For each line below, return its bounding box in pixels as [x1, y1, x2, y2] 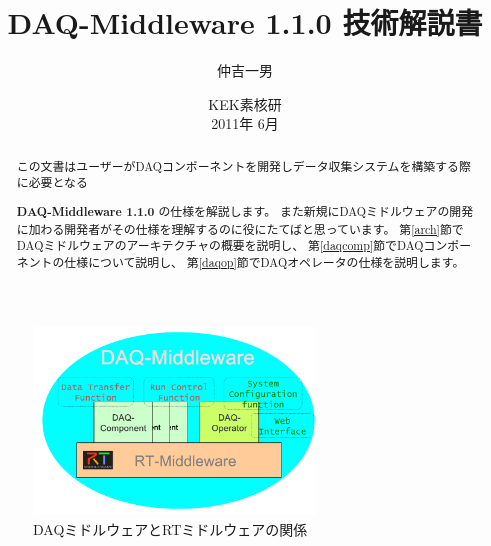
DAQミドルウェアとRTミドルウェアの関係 [33, 518, 308, 539]
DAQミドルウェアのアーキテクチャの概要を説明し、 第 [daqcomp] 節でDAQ [16, 237, 424, 254]
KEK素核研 [208, 93, 282, 114]
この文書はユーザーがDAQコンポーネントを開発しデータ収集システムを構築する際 [16, 157, 471, 174]
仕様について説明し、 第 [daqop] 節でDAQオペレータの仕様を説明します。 [64, 253, 465, 270]
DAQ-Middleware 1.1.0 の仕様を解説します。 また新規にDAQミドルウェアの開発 [16, 202, 474, 220]
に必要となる [16, 174, 88, 191]
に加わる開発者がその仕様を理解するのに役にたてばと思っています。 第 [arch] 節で [16, 220, 464, 237]
